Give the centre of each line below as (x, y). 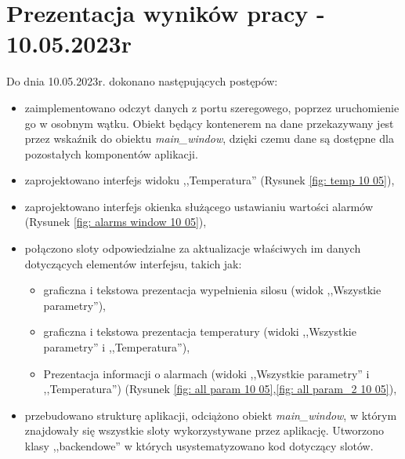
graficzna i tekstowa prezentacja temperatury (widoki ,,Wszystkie (200, 331)
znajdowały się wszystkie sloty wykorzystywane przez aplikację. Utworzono (204, 430)
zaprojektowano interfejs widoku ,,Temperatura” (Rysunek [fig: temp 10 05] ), (210, 180)
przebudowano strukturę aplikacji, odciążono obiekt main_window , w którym (211, 415)
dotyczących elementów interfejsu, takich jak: (133, 263)
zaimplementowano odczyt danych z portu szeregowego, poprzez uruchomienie (212, 107)
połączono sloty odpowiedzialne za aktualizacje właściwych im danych (193, 248)
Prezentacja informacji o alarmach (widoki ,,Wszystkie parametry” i (206, 373)
